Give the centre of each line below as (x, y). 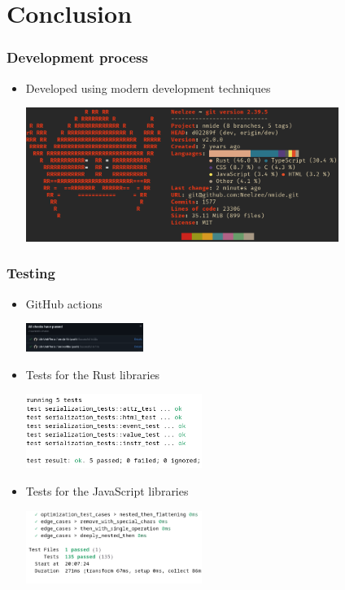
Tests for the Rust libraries (93, 374)
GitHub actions (64, 303)
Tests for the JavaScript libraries (107, 490)
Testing (31, 273)
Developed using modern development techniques (148, 87)
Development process (77, 57)
